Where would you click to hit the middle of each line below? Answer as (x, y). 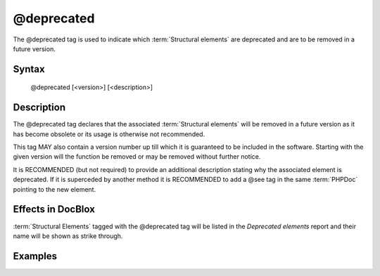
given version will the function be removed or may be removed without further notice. (137, 157)
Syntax (29, 69)
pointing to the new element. (55, 189)
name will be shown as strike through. (68, 236)
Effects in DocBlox (54, 210)
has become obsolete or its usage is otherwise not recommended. (109, 134)
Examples (35, 256)
